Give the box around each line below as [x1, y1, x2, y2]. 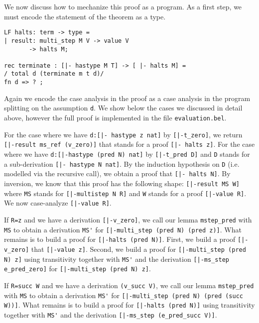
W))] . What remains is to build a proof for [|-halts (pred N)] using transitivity [4, 300, 255, 310]
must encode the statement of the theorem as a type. [4, 11, 166, 21]
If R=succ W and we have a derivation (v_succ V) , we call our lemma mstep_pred [4, 280, 254, 290]
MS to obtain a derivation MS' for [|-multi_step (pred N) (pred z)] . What [4, 224, 242, 234]
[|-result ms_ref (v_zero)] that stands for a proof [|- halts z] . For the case [4, 139, 255, 149]
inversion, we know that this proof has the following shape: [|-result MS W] [4, 178, 240, 188]
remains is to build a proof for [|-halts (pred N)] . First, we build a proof [4, 234, 236, 244]
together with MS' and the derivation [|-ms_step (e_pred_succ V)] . [4, 309, 217, 320]
